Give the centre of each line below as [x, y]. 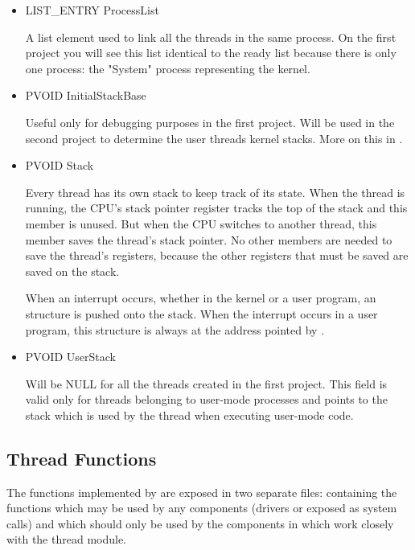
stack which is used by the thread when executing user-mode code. [189, 415]
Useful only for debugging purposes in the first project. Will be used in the [210, 122]
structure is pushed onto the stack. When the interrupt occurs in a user [201, 313]
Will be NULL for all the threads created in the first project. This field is [206, 383]
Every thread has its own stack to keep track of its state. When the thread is [215, 192]
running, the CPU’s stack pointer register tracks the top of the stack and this [216, 208]
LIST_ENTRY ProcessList [92, 10]
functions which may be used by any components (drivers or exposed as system [202, 508]
